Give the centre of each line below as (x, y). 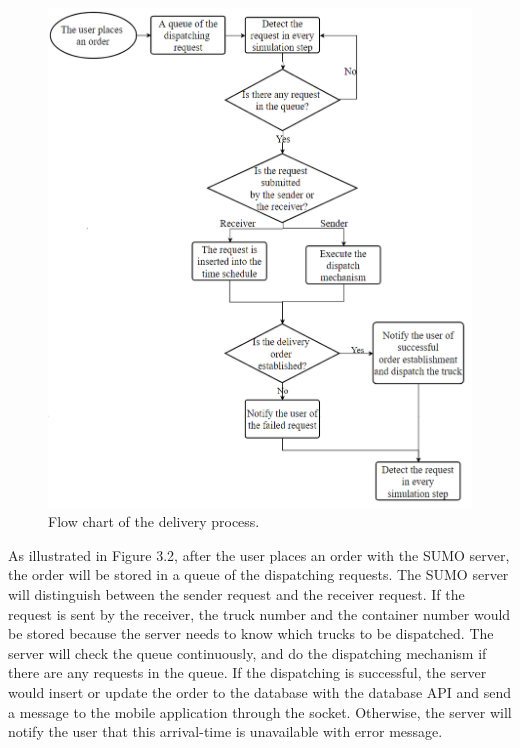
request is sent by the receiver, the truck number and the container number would (259, 613)
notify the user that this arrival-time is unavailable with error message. (225, 731)
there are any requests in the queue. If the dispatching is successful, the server (247, 672)
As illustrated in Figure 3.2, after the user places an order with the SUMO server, (259, 554)
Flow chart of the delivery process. (154, 521)
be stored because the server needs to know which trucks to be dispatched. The (251, 633)
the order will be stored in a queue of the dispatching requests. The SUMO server (258, 574)
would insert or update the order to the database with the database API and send (260, 691)
